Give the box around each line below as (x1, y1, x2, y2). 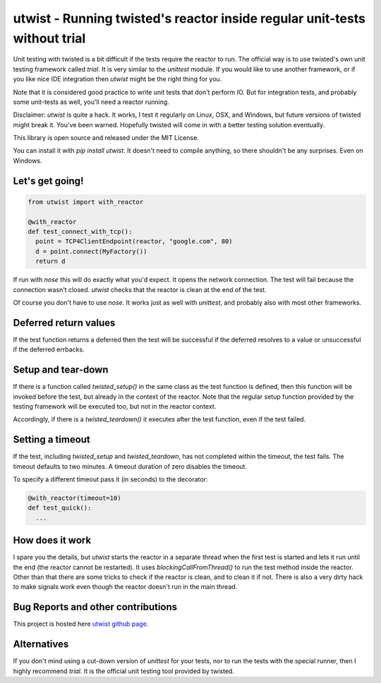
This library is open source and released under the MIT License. (13, 134, 199, 142)
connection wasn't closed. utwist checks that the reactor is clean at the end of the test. (13, 285, 267, 293)
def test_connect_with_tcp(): (28, 228, 133, 236)
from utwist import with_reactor (28, 198, 144, 206)
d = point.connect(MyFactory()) (35, 247, 147, 255)
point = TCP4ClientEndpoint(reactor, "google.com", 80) (35, 238, 233, 245)
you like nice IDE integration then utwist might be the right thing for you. (13, 75, 222, 83)
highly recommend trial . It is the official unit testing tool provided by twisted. (13, 667, 234, 675)
